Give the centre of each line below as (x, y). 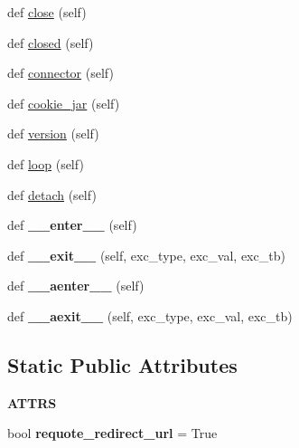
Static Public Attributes (122, 364)
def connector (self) (61, 73)
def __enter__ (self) (72, 225)
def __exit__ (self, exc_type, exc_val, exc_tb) (146, 255)
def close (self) (47, 12)
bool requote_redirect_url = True (112, 433)
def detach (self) (52, 194)
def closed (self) (51, 42)
